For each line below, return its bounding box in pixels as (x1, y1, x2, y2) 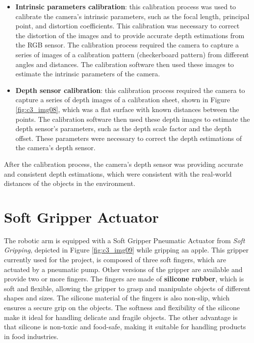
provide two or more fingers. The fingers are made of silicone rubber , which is (4, 274, 244, 284)
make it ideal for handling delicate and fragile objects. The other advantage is (4, 312, 238, 322)
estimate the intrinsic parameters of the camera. (15, 69, 160, 79)
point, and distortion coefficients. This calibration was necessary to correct (15, 21, 240, 31)
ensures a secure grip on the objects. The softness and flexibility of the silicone (4, 302, 240, 312)
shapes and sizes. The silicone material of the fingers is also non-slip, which (4, 293, 230, 303)
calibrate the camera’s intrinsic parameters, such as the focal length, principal (15, 11, 250, 21)
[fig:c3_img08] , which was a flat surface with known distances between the (15, 104, 239, 114)
